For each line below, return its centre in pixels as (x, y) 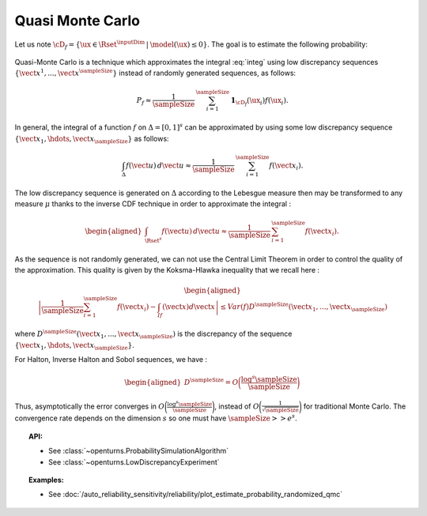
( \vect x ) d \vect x (189, 307)
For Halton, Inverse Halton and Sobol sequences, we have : (111, 360)
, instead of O (237, 406)
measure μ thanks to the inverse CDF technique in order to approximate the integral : (153, 203)
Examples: (46, 480)
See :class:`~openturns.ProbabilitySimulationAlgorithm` (139, 451)
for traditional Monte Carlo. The (355, 406)
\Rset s (153, 240)
